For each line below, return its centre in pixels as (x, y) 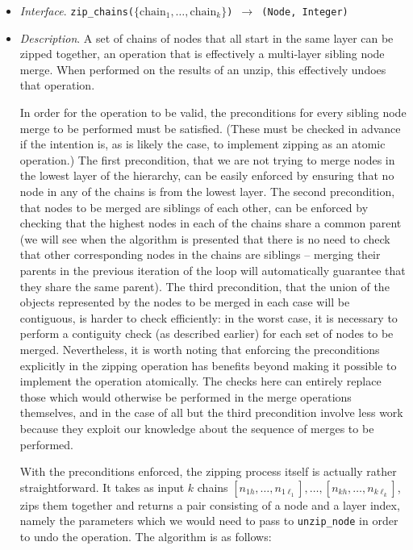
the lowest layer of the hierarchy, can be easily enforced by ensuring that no (207, 175)
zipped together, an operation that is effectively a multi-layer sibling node (202, 54)
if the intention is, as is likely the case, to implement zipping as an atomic (202, 144)
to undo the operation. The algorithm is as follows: (146, 536)
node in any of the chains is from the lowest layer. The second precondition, (207, 191)
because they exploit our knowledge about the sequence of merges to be (197, 428)
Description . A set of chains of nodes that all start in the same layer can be (206, 37)
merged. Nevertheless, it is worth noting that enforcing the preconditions (200, 349)
